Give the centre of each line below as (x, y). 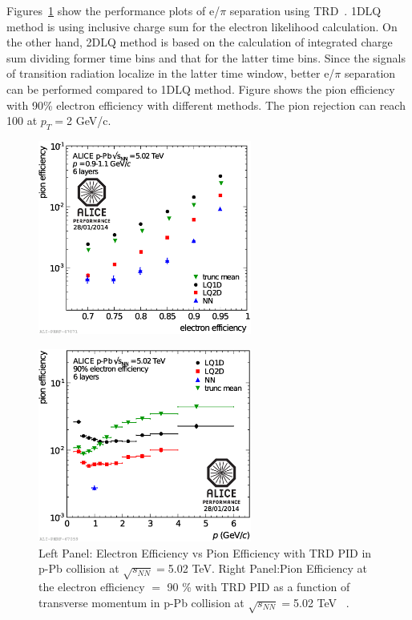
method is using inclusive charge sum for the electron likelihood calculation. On (202, 26)
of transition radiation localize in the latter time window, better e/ (171, 73)
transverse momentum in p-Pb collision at (141, 602)
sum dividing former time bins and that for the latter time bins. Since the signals (206, 57)
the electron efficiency (92, 587)
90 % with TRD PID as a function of (259, 587)
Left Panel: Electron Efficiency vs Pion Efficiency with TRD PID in (205, 552)
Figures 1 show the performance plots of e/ (113, 10)
